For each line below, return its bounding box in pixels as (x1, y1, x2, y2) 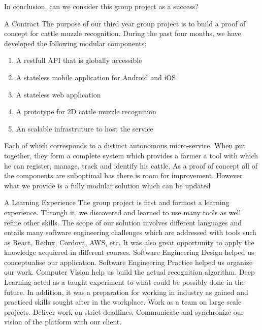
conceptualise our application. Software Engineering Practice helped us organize (4, 256, 253, 267)
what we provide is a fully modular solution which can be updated (4, 180, 211, 190)
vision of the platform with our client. (4, 316, 122, 327)
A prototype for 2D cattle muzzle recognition (16, 106, 156, 117)
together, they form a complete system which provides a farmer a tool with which (4, 150, 258, 160)
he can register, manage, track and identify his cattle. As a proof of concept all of (4, 160, 257, 171)
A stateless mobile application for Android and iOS (16, 72, 176, 82)
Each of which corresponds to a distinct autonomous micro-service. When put (4, 140, 246, 151)
